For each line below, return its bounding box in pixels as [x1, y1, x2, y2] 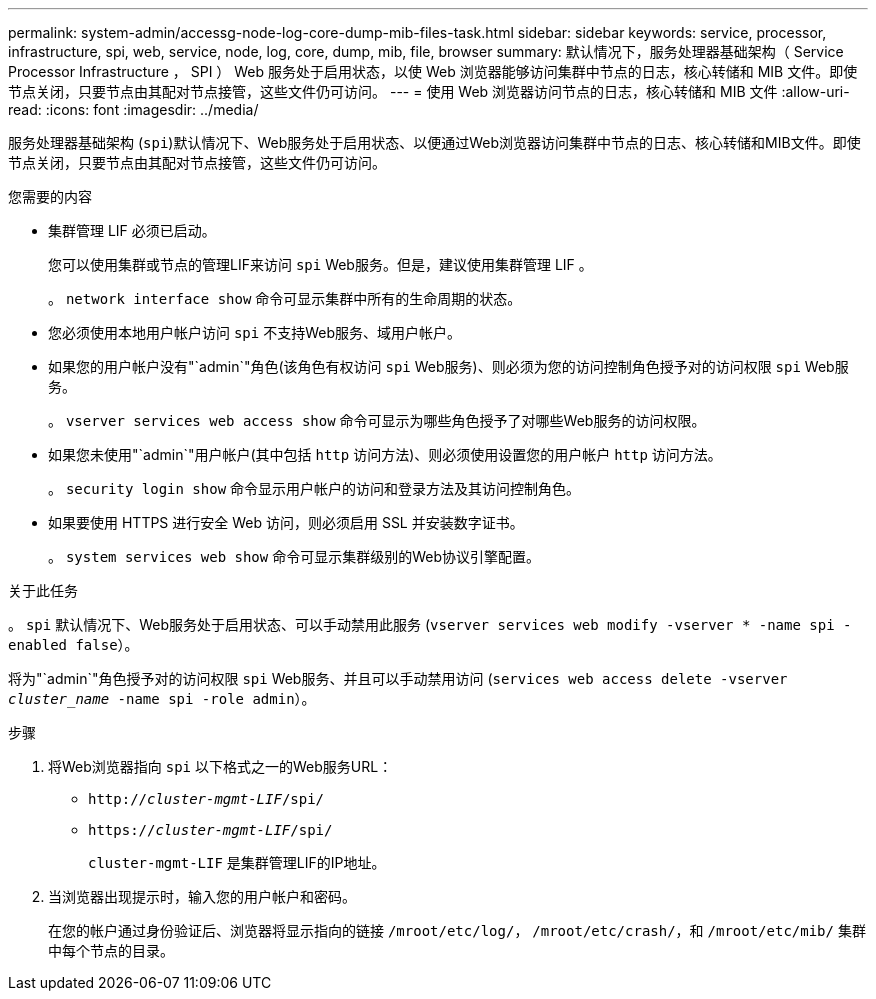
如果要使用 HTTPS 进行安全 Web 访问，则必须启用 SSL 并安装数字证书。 [48, 514, 524, 531]
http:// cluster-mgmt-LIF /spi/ [88, 791, 325, 807]
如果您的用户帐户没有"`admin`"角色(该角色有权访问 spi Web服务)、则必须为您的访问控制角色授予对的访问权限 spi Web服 [48, 358, 849, 375]
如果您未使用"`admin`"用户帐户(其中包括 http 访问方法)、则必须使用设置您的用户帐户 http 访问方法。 [48, 446, 722, 463]
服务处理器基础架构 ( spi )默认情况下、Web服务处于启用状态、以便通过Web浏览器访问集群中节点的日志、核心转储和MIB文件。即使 [8, 134, 861, 151]
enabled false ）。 [8, 636, 139, 653]
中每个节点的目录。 [48, 942, 174, 959]
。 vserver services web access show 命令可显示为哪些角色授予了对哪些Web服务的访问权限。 [48, 412, 706, 429]
